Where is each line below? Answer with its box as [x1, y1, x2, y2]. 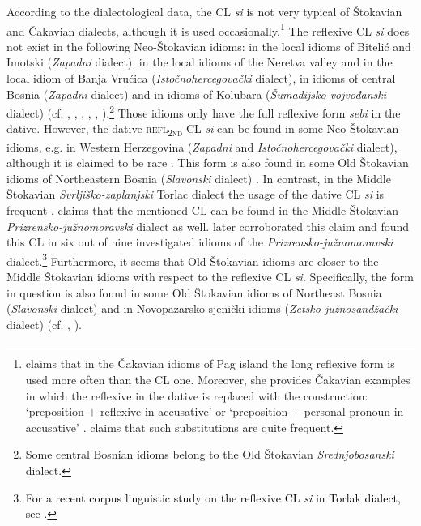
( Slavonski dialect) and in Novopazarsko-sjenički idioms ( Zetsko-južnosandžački [6, 300, 398, 317]
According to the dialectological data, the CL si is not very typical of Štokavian [6, 3, 402, 19]
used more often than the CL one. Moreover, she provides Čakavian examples [25, 370, 410, 387]
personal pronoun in [304, 403, 404, 420]
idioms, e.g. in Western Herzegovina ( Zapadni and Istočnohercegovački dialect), [6, 138, 398, 155]
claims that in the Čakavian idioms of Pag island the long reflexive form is [25, 355, 395, 372]
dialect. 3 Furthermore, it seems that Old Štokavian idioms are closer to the [6, 250, 379, 269]
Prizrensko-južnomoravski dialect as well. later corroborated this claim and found [6, 217, 410, 234]
